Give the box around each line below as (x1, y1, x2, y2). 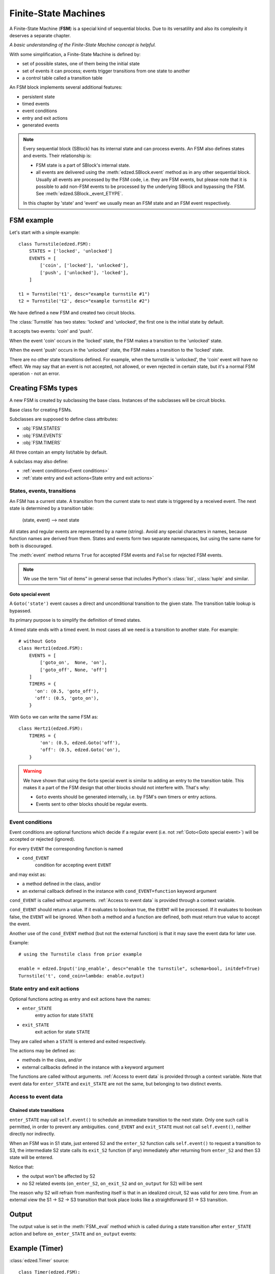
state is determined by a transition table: (9, 505, 94, 512)
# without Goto (18, 638, 57, 644)
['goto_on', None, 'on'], (40, 660, 107, 666)
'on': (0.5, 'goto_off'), (34, 688, 99, 694)
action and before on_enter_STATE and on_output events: (9, 1231, 137, 1237)
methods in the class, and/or (22, 1057, 82, 1063)
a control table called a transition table (22, 74, 103, 81)
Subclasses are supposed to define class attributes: (9, 416, 118, 422)
